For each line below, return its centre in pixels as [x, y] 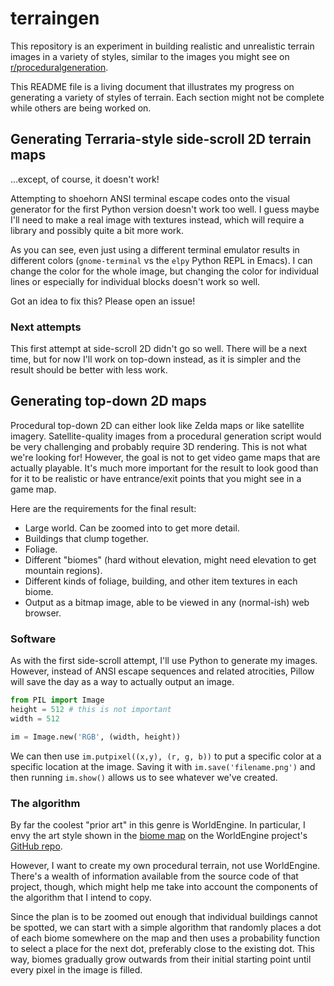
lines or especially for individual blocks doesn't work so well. [135, 281]
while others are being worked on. [81, 108]
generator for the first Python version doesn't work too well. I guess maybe [165, 209]
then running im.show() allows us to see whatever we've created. [144, 777]
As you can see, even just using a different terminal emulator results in [155, 249]
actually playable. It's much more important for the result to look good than [164, 468]
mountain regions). [63, 570]
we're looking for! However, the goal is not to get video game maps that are [165, 457]
